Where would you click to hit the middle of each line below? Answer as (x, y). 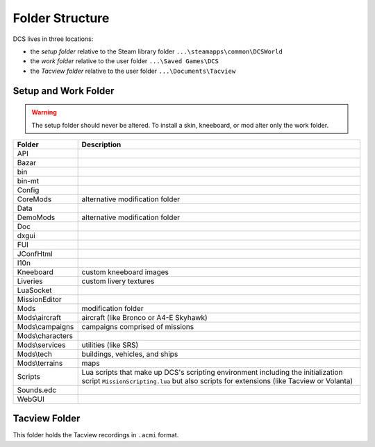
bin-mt (28, 180)
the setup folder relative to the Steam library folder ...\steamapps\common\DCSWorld (156, 51)
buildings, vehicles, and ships (130, 354)
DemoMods (36, 217)
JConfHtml (35, 253)
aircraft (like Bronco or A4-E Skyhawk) (144, 317)
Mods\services (41, 345)
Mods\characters (45, 335)
